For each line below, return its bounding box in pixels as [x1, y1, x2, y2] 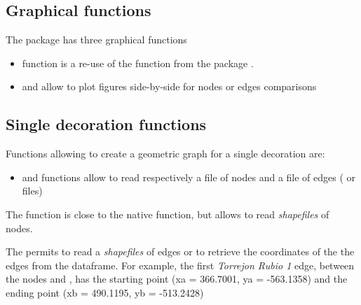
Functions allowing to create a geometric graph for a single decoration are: [6, 146, 325, 161]
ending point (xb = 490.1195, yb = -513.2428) [6, 285, 204, 299]
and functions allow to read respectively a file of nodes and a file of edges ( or [22, 169, 356, 184]
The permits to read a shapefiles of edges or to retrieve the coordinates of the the [6, 244, 355, 259]
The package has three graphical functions [6, 32, 187, 47]
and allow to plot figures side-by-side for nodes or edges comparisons [22, 79, 317, 94]
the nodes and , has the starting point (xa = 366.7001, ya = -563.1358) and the [6, 271, 348, 286]
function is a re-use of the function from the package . [22, 55, 254, 70]
